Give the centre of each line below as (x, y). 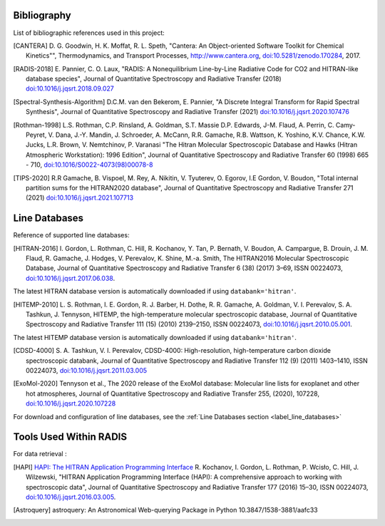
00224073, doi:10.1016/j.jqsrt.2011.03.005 (87, 370)
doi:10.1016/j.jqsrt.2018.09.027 (70, 88)
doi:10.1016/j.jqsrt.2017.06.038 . (71, 278)
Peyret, (36, 135)
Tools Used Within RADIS (70, 437)
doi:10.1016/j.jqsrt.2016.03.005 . (71, 497)
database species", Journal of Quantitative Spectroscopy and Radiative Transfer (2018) (154, 79)
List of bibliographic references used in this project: (89, 33)
